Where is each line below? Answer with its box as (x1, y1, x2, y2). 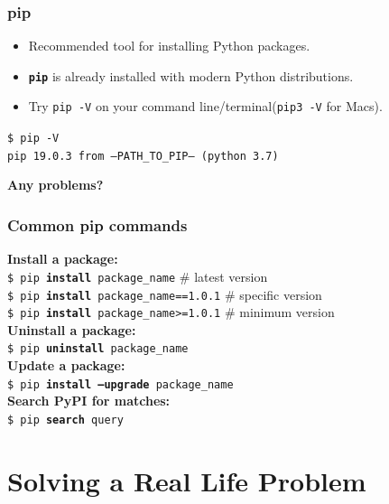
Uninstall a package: (7, 320, 136, 339)
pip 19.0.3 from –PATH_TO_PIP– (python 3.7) (7, 149, 279, 163)
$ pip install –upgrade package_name (7, 378, 234, 391)
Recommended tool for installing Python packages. (28, 36, 310, 55)
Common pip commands (7, 213, 188, 236)
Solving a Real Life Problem (7, 462, 366, 499)
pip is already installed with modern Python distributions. (28, 66, 354, 85)
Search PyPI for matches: (7, 391, 171, 410)
